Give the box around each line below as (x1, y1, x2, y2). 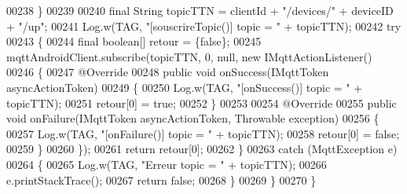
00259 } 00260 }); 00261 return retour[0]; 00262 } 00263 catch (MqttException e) (6, 141, 398, 157)
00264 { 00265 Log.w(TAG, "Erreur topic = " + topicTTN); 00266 (6, 156, 327, 172)
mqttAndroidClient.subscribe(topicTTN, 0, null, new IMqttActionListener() (6, 48, 372, 64)
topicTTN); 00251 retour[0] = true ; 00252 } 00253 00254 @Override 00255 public (6, 94, 397, 111)
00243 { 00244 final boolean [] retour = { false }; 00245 (6, 33, 262, 49)
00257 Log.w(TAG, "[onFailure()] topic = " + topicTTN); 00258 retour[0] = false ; (6, 125, 400, 141)
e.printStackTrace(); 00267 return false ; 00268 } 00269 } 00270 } (6, 171, 317, 188)
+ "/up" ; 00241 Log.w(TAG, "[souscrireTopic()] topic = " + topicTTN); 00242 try (6, 17, 401, 34)
